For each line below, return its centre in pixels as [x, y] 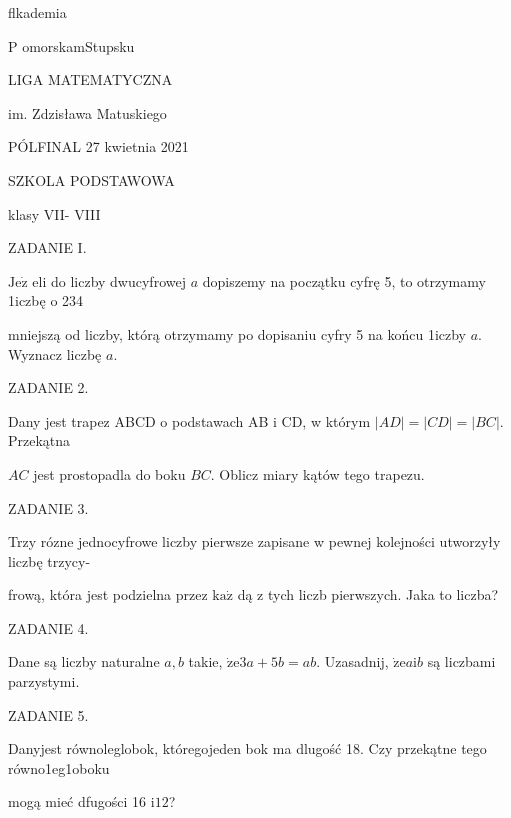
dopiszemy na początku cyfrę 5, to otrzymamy [344, 280]
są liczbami [461, 661]
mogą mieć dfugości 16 [77, 801]
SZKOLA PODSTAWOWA [91, 179]
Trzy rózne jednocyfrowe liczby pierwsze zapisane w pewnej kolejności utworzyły [254, 541]
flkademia [37, 12]
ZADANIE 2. [48, 387]
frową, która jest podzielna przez [108, 594]
